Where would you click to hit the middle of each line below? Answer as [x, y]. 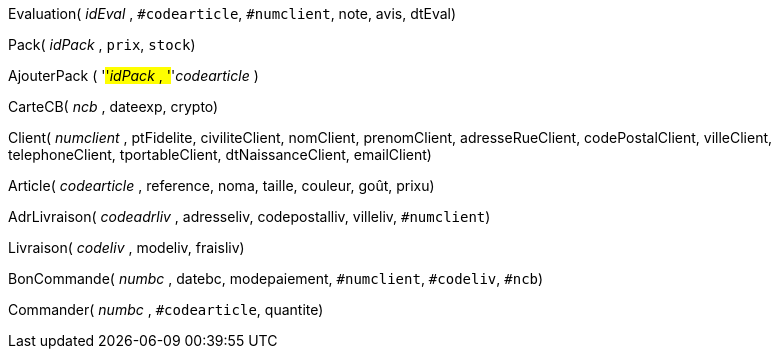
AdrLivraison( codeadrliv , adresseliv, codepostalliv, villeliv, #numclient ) [249, 216]
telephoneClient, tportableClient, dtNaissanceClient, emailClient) [220, 154]
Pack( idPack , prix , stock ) [102, 44]
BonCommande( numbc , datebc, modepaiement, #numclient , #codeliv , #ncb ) [276, 278]
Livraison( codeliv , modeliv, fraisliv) [126, 247]
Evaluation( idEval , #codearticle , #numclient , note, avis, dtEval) [232, 13]
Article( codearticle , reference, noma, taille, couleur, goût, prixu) [221, 185]
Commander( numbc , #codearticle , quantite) [166, 309]
